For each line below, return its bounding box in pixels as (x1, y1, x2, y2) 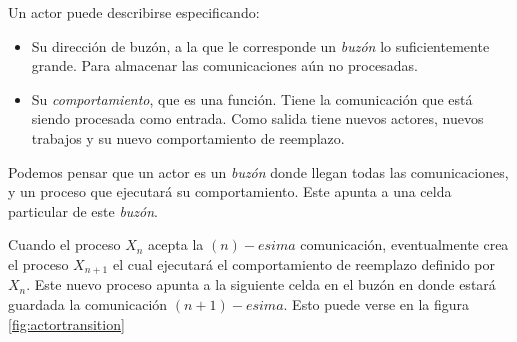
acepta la (148, 234, 204, 255)
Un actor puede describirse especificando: (8, 2, 260, 22)
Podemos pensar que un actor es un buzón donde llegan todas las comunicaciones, (8, 161, 509, 182)
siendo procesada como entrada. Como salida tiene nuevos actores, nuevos (31, 108, 484, 129)
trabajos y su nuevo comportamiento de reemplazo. (31, 127, 345, 148)
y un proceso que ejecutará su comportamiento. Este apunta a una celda (8, 181, 452, 202)
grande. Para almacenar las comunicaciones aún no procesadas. (31, 55, 418, 76)
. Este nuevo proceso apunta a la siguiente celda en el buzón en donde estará (26, 274, 496, 295)
